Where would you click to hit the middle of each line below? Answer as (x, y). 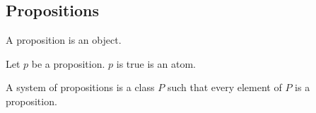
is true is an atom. (156, 63)
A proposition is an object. (64, 40)
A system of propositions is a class (80, 87)
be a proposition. (68, 63)
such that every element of (224, 87)
